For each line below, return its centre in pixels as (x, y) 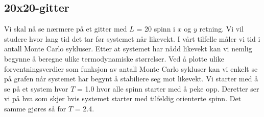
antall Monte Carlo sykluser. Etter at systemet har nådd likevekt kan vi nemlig (128, 49)
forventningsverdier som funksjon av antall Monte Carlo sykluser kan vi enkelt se (131, 68)
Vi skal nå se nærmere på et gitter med (66, 29)
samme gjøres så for (35, 108)
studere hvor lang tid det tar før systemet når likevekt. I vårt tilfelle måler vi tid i (132, 38)
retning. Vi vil (221, 29)
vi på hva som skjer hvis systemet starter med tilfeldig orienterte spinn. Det (123, 98)
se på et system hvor (36, 88)
